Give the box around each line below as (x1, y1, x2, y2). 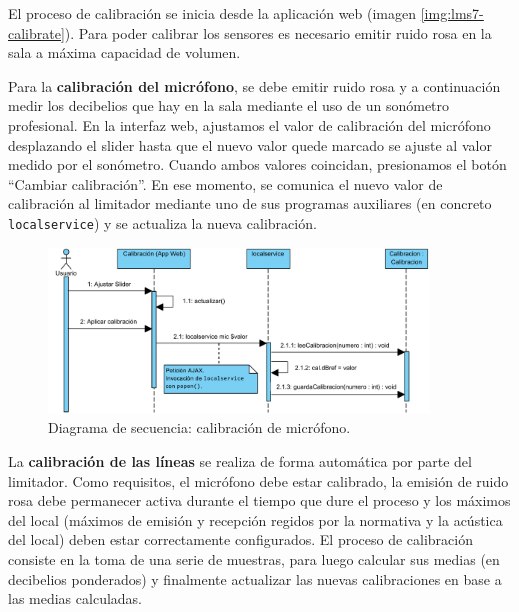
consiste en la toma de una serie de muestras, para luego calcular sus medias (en (8, 548, 500, 569)
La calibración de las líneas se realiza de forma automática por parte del (8, 450, 472, 471)
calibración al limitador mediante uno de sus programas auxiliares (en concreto (8, 193, 492, 214)
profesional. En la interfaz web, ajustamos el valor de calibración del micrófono (8, 114, 491, 135)
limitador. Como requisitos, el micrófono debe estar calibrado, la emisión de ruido (8, 470, 509, 491)
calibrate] (8, 22, 65, 43)
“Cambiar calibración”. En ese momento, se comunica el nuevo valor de (8, 173, 443, 194)
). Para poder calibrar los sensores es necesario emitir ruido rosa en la (64, 22, 492, 43)
